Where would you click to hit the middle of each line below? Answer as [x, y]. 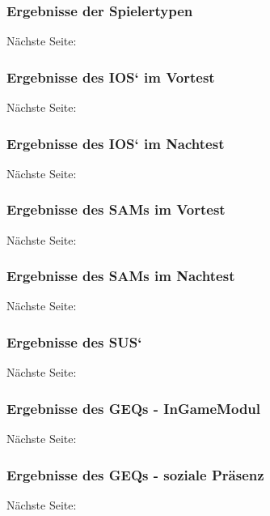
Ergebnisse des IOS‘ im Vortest [111, 77]
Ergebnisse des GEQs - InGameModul [134, 408]
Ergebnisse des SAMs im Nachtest [121, 276]
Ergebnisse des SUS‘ [74, 341]
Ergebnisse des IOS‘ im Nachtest [116, 143]
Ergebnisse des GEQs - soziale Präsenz [135, 474]
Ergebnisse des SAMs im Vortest [116, 209]
